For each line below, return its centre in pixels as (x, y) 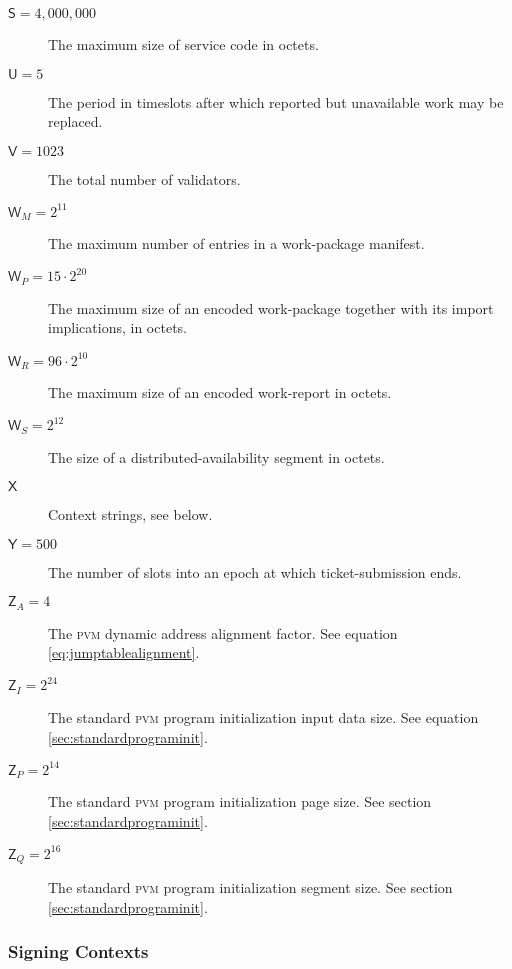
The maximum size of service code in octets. (183, 44)
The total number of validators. (144, 178)
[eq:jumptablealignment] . (124, 652)
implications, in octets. (117, 327)
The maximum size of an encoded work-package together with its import (271, 307)
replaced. (75, 121)
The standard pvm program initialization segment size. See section (250, 887)
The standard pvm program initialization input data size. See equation (263, 716)
